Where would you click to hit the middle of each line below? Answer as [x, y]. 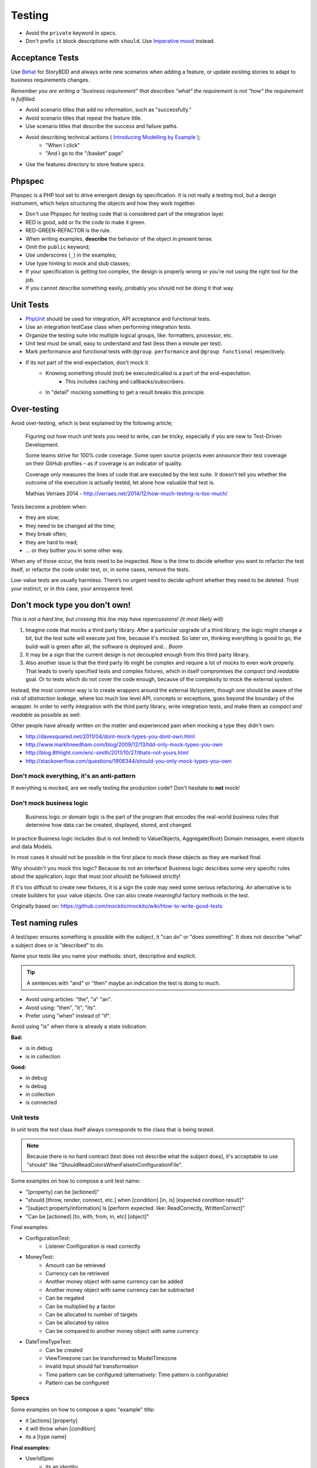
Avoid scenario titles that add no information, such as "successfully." [109, 110]
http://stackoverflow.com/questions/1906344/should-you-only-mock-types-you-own [129, 761]
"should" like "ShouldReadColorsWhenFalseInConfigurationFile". [104, 1164]
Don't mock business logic [50, 803]
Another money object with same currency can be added [114, 1282]
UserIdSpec [40, 1459]
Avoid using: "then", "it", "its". [61, 1008]
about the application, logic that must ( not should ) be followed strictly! [96, 876]
